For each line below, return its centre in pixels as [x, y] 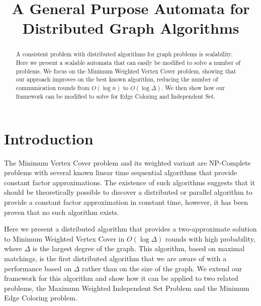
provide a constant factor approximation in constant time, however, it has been [126, 202]
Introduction [49, 138]
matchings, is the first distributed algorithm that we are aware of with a [115, 258]
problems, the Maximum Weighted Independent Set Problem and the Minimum [127, 288]
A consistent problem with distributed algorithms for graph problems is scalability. [124, 54]
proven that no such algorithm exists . [62, 212]
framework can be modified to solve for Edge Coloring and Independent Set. [116, 96]
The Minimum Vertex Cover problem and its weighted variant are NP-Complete [127, 162]
